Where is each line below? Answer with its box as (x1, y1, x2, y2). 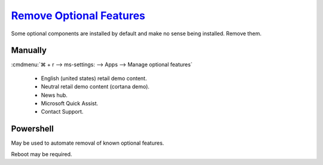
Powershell (11, 124, 54, 134)
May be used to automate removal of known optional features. (11, 139, 164, 146)
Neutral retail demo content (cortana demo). (41, 83, 150, 90)
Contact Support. (41, 108, 84, 115)
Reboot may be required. (11, 150, 72, 158)
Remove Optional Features (11, 9, 146, 22)
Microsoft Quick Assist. (41, 100, 99, 107)
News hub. (41, 91, 68, 99)
